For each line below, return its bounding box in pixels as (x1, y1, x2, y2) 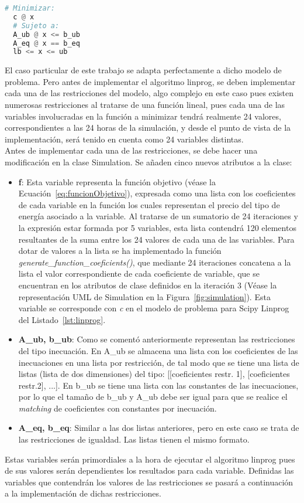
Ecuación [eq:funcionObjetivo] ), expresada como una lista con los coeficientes (18, 187, 296, 199)
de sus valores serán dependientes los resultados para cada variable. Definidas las (5, 464, 294, 477)
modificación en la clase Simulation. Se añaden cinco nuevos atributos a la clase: (5, 156, 292, 168)
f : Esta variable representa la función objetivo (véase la (18, 175, 216, 188)
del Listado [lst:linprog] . (18, 313, 106, 325)
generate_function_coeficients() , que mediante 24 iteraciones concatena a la (18, 256, 291, 268)
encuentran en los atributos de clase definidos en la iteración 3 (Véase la (18, 278, 277, 291)
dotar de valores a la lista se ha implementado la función (18, 244, 222, 257)
